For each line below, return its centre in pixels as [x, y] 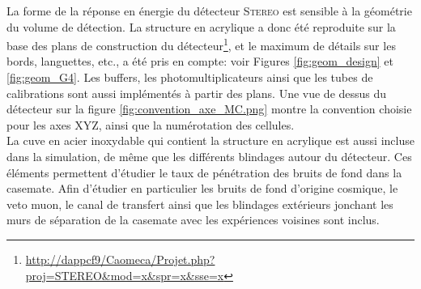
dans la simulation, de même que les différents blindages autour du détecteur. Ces [209, 156]
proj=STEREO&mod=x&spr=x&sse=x [125, 275]
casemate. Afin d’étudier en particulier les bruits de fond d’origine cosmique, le [202, 188]
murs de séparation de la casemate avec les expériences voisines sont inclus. [193, 220]
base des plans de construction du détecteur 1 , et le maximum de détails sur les [201, 44]
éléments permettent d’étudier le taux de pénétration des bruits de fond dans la [204, 172]
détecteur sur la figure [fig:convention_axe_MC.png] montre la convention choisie [209, 109]
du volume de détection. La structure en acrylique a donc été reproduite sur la [201, 26]
